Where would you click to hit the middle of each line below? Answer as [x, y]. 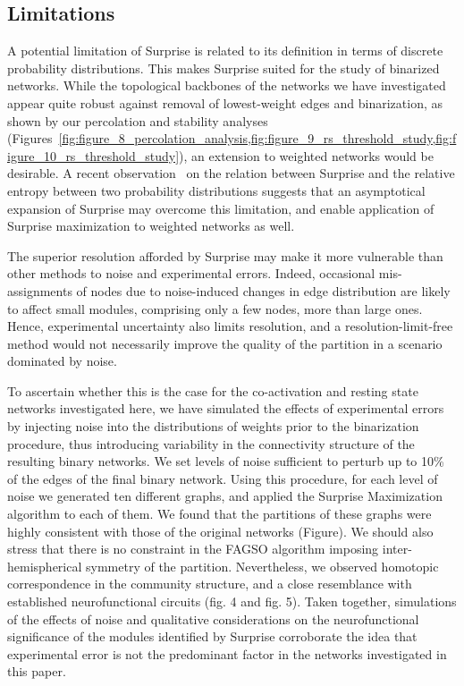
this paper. [37, 671]
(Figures [30, 138]
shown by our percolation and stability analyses [138, 120]
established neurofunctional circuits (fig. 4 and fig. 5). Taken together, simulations [232, 601]
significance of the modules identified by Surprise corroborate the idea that [212, 636]
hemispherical [45, 566]
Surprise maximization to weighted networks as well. [151, 226]
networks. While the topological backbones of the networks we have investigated [227, 85]
